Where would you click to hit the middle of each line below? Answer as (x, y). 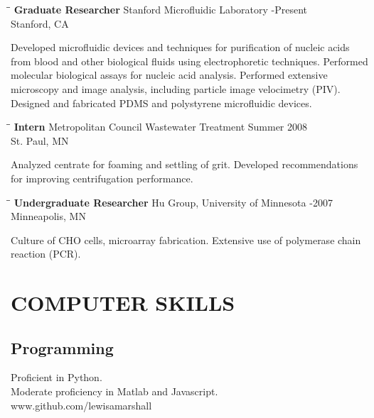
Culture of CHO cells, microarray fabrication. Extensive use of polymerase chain (186, 240)
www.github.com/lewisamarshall (81, 405)
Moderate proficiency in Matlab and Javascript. (114, 391)
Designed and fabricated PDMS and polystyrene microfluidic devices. (161, 103)
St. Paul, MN (40, 140)
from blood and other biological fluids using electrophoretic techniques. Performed (189, 61)
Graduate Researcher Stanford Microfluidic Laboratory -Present (161, 9)
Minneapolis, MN (48, 216)
